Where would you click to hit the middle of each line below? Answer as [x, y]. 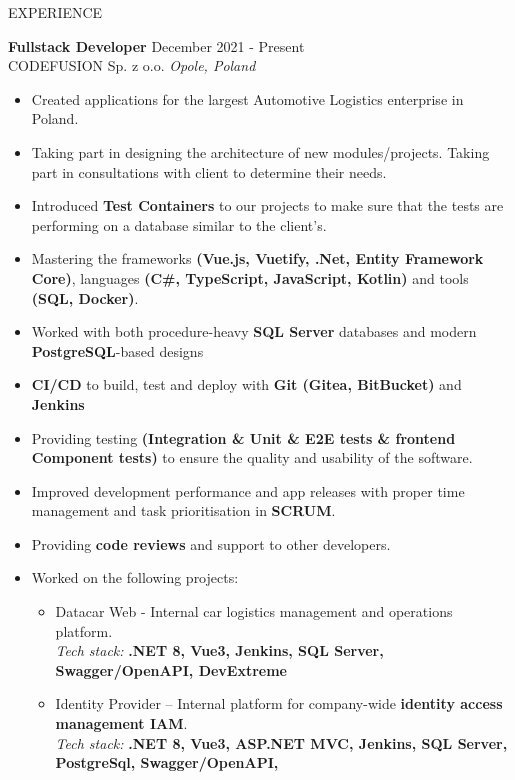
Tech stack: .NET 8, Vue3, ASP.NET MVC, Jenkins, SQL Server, [281, 742]
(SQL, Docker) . [85, 297]
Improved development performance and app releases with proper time [248, 490]
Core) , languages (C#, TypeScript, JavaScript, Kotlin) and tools [250, 277]
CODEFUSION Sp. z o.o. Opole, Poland [132, 65]
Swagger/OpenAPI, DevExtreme [171, 669]
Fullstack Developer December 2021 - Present [156, 45]
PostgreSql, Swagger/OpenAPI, [167, 762]
